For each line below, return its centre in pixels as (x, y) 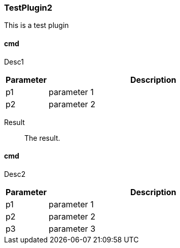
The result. (42, 138)
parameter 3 (72, 228)
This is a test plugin (37, 25)
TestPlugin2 (28, 8)
